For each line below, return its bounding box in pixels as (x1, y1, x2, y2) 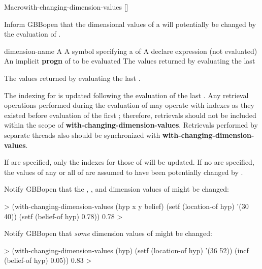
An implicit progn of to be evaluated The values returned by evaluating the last (4, 55, 255, 66)
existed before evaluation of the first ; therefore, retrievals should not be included (4, 109, 256, 120)
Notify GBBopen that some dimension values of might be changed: (4, 228, 212, 238)
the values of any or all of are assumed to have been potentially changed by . (4, 166, 243, 177)
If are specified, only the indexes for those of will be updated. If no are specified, (4, 157, 254, 167)
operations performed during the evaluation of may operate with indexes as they (4, 100, 254, 110)
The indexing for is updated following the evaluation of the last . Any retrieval (4, 89, 249, 100)
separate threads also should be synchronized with (4, 129, 160, 140)
